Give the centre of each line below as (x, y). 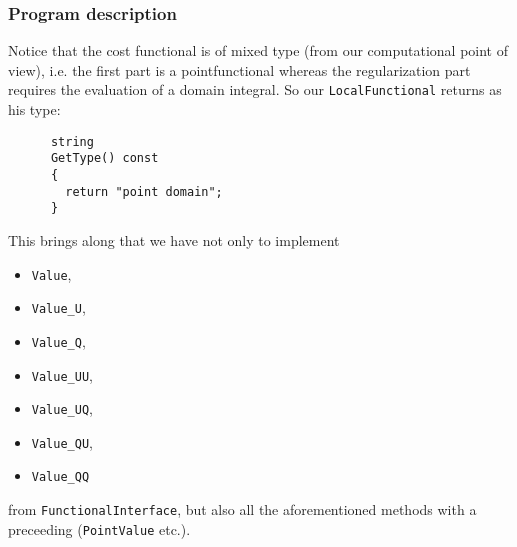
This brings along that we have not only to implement (174, 239)
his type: (34, 109)
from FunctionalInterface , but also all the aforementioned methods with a (242, 509)
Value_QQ (60, 477)
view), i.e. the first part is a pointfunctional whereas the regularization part (239, 69)
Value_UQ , (62, 408)
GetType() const (104, 158)
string (72, 141)
